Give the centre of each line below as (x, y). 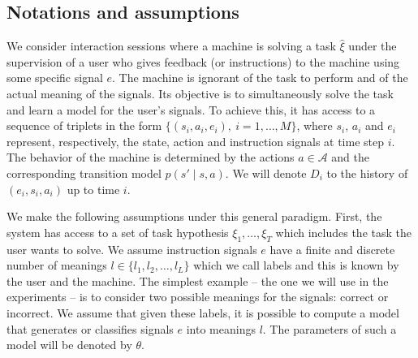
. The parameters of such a (330, 328)
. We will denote (266, 173)
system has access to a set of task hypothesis (118, 232)
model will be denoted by (69, 345)
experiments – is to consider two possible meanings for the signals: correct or (198, 297)
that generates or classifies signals (90, 328)
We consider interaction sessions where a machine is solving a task (171, 46)
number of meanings (57, 265)
